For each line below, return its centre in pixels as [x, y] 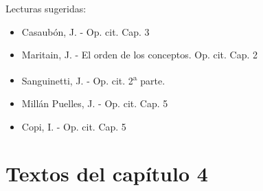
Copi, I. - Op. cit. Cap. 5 [74, 126]
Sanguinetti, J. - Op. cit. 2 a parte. [93, 79]
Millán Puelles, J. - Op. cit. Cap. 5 [95, 103]
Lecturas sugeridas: [46, 8]
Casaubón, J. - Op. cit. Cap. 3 [85, 31]
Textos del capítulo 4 [107, 173]
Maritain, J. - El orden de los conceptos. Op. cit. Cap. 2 [140, 55]
